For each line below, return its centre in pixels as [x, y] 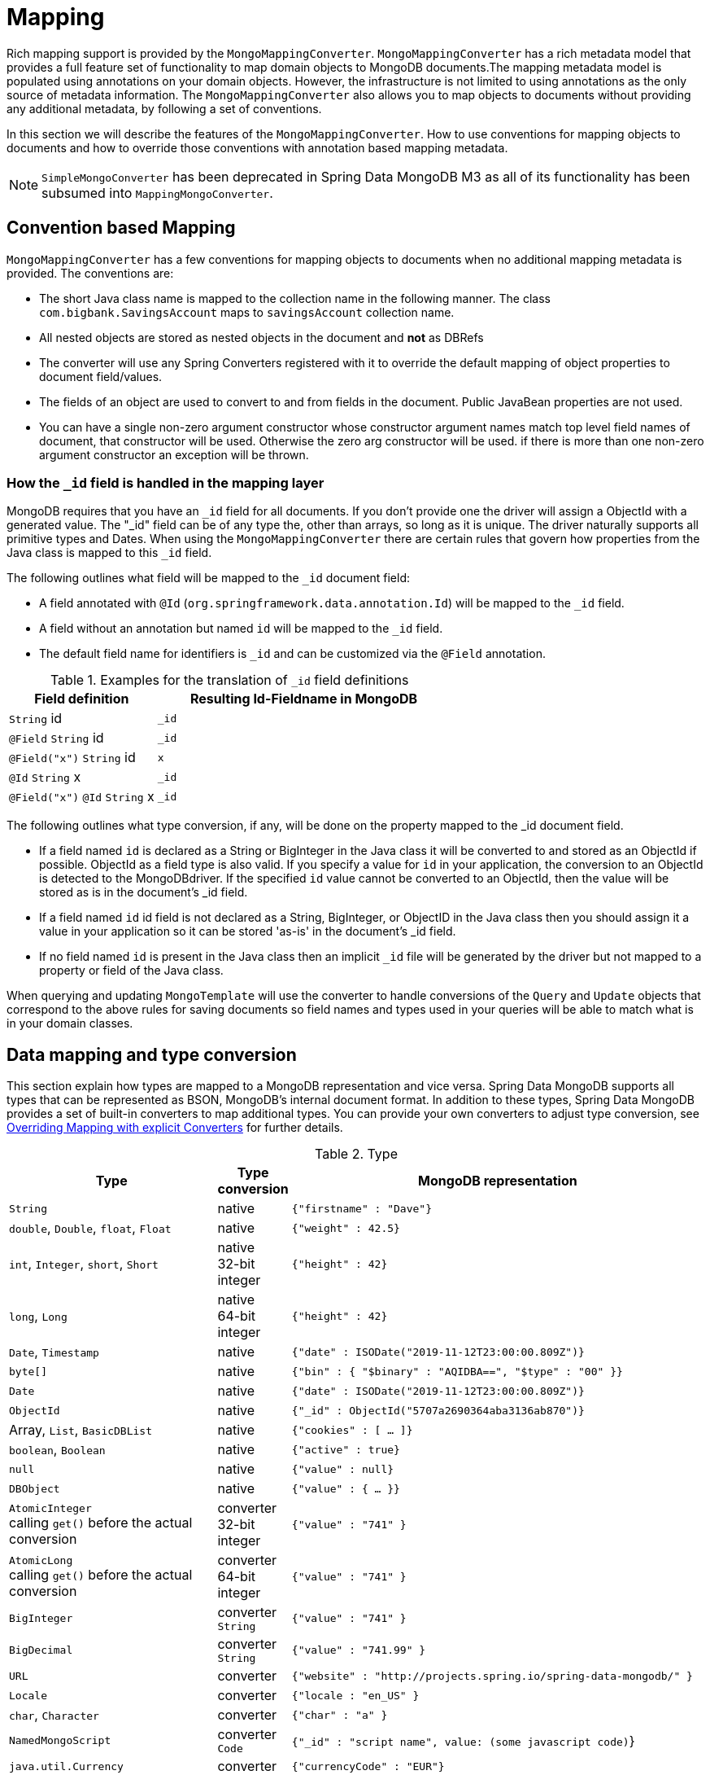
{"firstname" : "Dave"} [362, 1208]
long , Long [38, 1316]
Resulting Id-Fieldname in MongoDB [304, 699]
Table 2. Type [356, 1154]
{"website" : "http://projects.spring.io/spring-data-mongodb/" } [492, 1676]
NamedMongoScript [60, 1741]
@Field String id [57, 738]
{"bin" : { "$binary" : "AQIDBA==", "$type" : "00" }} [457, 1371]
